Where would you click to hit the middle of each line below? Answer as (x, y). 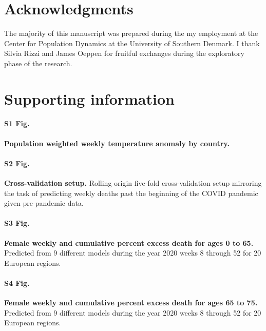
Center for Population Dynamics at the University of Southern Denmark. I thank (132, 43)
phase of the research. (38, 63)
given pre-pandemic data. (44, 203)
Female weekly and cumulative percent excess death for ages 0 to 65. (129, 242)
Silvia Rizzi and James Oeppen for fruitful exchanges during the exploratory (124, 53)
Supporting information (89, 98)
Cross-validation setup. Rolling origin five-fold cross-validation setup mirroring (133, 183)
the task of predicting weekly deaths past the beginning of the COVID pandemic (131, 193)
